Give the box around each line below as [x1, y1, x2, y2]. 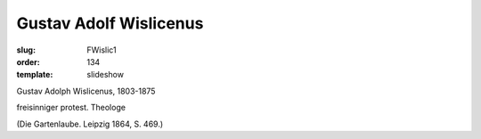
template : [16, 69, 53, 80]
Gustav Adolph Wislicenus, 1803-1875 [16, 86, 156, 96]
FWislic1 [86, 45, 117, 55]
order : [16, 56, 40, 67]
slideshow [86, 69, 125, 80]
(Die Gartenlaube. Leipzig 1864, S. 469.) [16, 119, 164, 129]
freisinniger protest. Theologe [16, 102, 126, 113]
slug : [16, 45, 36, 55]
